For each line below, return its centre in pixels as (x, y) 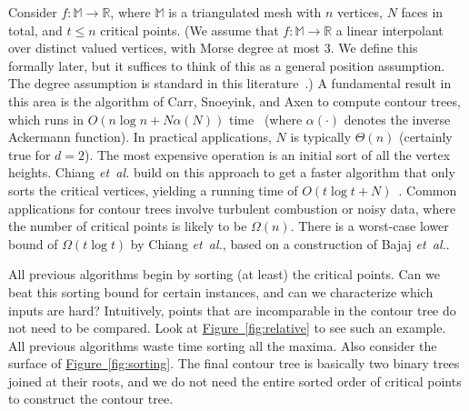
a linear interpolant (389, 30)
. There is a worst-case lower (369, 226)
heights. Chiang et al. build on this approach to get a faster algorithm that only (232, 172)
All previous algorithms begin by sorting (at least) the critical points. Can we (224, 274)
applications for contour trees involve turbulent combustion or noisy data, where (232, 208)
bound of (33, 243)
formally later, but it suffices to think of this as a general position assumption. (227, 65)
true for (30, 154)
